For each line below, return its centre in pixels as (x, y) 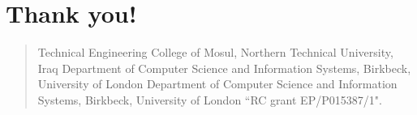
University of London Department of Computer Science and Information (217, 84)
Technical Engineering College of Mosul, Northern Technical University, (215, 52)
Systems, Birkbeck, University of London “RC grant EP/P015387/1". (210, 99)
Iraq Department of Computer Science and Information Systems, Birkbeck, (224, 68)
